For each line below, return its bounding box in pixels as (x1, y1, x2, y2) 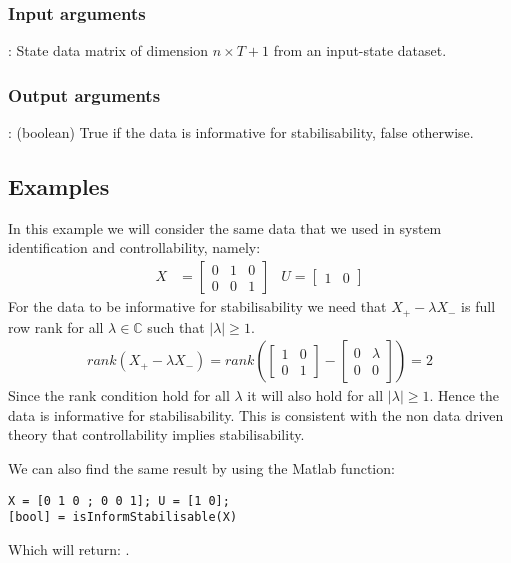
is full (461, 296, 496, 317)
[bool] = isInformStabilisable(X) (8, 510, 238, 525)
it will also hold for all (247, 385, 384, 406)
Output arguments (8, 82, 161, 107)
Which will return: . (8, 538, 130, 559)
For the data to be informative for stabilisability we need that (8, 296, 387, 317)
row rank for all (8, 316, 104, 337)
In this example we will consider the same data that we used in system (8, 217, 442, 238)
